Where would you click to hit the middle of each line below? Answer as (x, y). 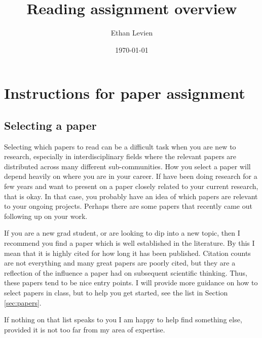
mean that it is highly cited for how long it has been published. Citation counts (127, 253)
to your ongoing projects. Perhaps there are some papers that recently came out (128, 206)
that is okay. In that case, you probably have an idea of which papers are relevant (131, 196)
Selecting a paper (50, 125)
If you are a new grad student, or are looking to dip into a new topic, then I (122, 233)
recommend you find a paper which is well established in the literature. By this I (129, 243)
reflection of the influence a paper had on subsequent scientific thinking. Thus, (126, 272)
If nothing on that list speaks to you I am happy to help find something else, (123, 320)
